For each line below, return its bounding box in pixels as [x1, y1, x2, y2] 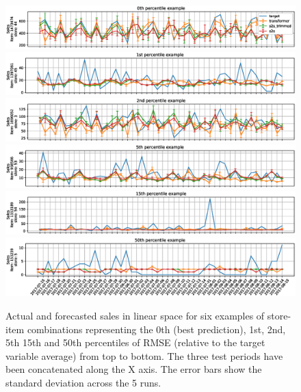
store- [267, 309, 291, 322]
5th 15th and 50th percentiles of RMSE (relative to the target [5, 335, 265, 350]
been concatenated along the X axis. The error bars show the [5, 362, 262, 376]
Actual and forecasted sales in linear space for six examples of [5, 309, 265, 322]
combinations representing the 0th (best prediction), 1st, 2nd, [27, 322, 286, 336]
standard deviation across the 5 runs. [5, 375, 161, 389]
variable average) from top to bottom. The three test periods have [5, 348, 283, 363]
